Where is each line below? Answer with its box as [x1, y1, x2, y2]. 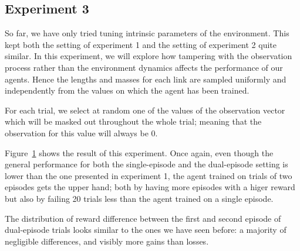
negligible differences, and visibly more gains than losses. [5, 235, 209, 247]
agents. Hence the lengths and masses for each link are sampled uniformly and [5, 73, 286, 85]
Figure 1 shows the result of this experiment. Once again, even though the [5, 146, 274, 159]
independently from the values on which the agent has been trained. [5, 84, 250, 97]
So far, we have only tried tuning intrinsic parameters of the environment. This [5, 27, 289, 39]
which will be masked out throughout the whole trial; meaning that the [5, 115, 262, 128]
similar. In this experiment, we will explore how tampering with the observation [5, 50, 292, 62]
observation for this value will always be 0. [5, 126, 158, 139]
